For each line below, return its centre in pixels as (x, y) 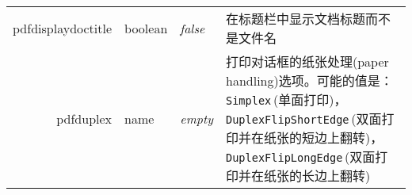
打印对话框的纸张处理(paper (307, 61)
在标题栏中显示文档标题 (296, 19)
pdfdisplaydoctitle (63, 28)
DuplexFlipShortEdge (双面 (304, 119)
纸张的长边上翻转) (317, 176)
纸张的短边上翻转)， (324, 138)
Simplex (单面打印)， (286, 99)
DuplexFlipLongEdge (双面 (301, 157)
